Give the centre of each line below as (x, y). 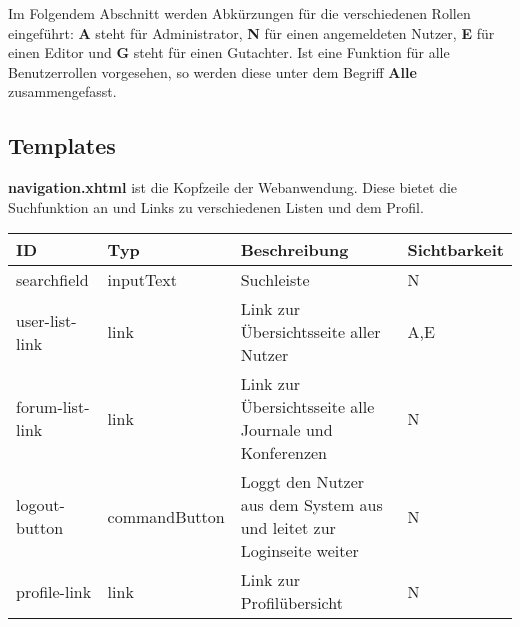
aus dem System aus (311, 505)
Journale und (286, 430)
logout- (40, 505)
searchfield (52, 280)
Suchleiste (275, 280)
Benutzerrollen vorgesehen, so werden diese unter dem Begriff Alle (212, 71)
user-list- (46, 320)
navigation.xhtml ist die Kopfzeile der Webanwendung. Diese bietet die (233, 187)
